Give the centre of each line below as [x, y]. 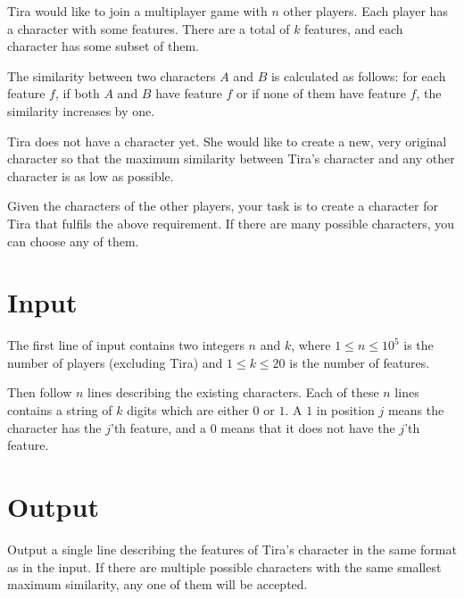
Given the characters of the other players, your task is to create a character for [223, 206]
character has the [54, 427]
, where [311, 345]
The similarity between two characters [112, 75]
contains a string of [60, 410]
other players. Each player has [365, 11]
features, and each [354, 28]
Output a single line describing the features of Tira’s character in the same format [232, 549]
